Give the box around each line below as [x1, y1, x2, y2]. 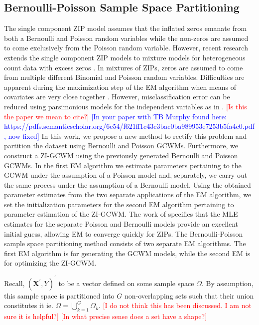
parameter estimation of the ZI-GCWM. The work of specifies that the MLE [4, 209, 238, 219]
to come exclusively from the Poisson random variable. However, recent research [4, 42, 248, 53]
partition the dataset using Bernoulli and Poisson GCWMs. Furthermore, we [4, 140, 238, 151]
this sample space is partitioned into [4, 290, 115, 301]
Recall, [4, 278, 25, 288]
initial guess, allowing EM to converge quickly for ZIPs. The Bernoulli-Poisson [4, 228, 243, 239]
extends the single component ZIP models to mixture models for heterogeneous [4, 52, 246, 62]
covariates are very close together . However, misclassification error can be [4, 91, 230, 102]
